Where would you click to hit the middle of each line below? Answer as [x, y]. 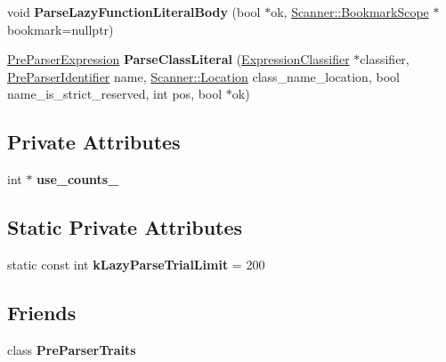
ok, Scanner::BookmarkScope [350, 12]
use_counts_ [78, 179]
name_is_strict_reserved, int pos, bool [115, 94]
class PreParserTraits [72, 349]
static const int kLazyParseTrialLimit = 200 [136, 264]
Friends [42, 312]
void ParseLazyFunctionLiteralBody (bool [134, 12]
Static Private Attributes [125, 227]
